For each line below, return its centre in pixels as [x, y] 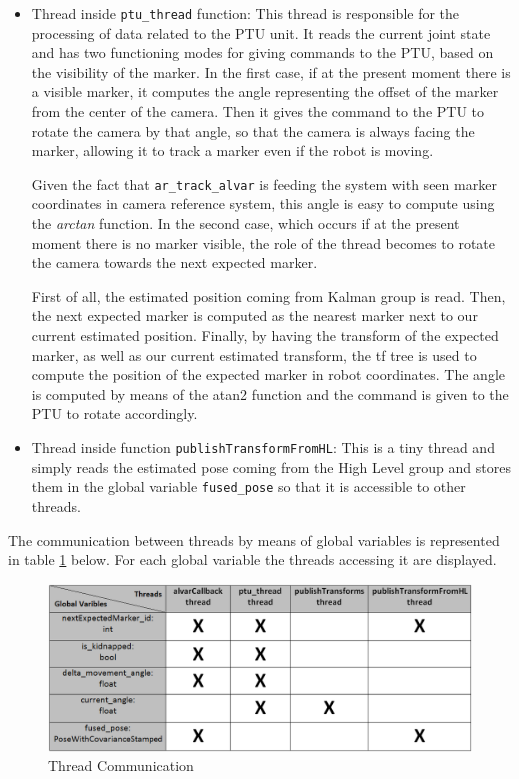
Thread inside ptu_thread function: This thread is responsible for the [245, 13]
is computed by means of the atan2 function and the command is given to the [270, 393]
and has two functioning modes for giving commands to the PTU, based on [262, 52]
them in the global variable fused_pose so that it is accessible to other [248, 486]
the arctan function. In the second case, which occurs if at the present [245, 223]
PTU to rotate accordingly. [114, 413]
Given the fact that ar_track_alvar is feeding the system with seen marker [264, 183]
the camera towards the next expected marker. [174, 262]
